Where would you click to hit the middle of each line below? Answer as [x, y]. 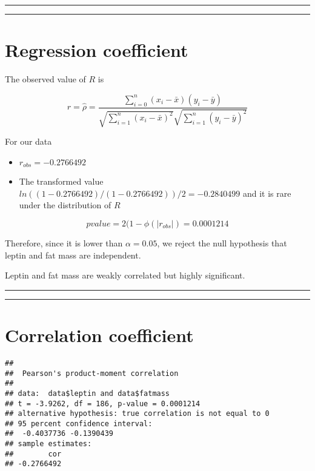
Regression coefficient [97, 50]
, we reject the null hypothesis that [222, 242]
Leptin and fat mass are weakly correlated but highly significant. [125, 275]
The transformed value [61, 181]
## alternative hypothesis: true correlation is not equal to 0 [137, 414]
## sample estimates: [48, 444]
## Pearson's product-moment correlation [92, 373]
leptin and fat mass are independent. [73, 255]
